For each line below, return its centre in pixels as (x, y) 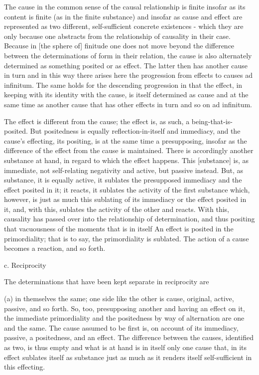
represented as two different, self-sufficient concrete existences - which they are (124, 26)
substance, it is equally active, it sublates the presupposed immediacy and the (123, 180)
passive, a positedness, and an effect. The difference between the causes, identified (129, 337)
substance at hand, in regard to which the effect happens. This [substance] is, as (127, 160)
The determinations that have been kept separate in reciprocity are (107, 281)
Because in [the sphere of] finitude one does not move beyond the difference (119, 46)
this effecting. (25, 367)
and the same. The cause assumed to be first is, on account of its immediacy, (121, 327)
